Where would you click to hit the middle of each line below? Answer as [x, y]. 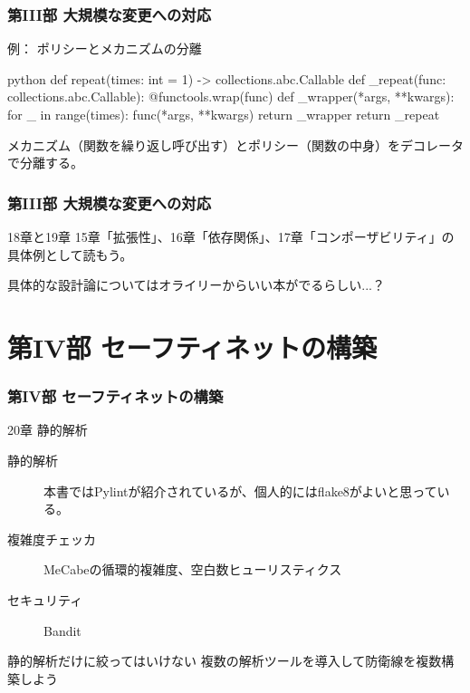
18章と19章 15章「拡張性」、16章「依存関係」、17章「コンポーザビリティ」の [231, 236]
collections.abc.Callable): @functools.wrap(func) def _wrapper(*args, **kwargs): [231, 96]
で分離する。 [45, 163]
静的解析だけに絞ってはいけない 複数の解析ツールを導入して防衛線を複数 [225, 661]
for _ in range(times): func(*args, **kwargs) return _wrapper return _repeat [224, 114]
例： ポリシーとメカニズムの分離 [105, 48]
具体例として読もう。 [70, 254]
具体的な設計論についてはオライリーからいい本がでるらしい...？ [196, 285]
